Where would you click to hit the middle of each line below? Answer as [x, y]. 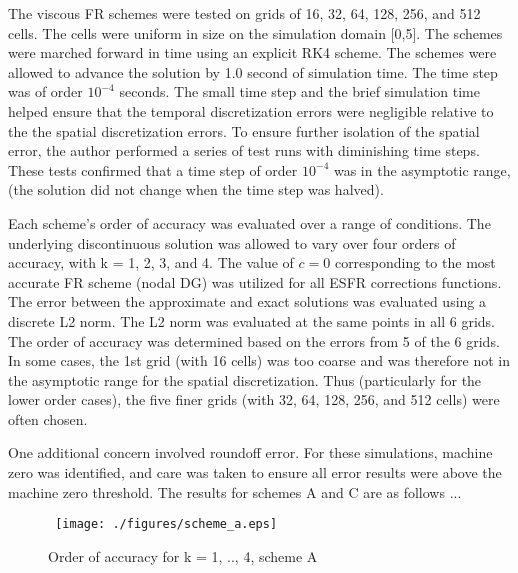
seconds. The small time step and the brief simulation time [299, 91]
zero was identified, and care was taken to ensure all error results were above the [255, 472]
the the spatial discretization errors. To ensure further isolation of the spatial [244, 130]
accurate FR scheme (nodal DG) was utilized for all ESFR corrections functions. [255, 281]
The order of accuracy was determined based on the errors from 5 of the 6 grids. [254, 340]
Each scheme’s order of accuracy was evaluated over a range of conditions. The [249, 222]
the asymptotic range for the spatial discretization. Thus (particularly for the [245, 379]
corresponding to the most [415, 262]
